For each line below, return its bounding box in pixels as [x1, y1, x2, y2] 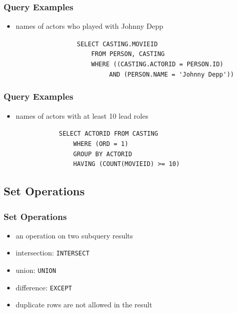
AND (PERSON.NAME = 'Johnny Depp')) [109, 70, 234, 78]
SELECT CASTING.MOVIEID [76, 40, 158, 48]
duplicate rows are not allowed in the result [15, 299, 152, 310]
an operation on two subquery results [15, 230, 133, 241]
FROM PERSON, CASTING [91, 50, 165, 58]
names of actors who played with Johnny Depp [15, 21, 163, 31]
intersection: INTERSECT [15, 247, 90, 258]
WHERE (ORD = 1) [73, 140, 129, 148]
